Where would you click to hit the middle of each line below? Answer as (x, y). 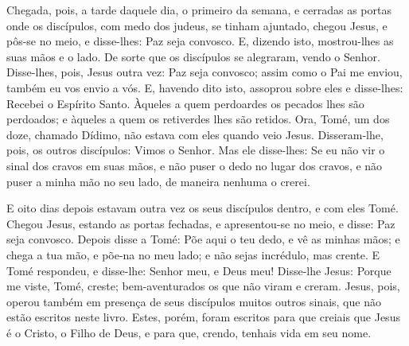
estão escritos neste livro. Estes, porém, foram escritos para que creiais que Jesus (203, 317)
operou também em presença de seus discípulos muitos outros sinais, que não (194, 301)
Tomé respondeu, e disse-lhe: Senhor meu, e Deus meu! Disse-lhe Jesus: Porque (199, 270)
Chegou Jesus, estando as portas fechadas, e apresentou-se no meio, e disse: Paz (201, 223)
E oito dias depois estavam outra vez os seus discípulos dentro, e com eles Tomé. (203, 208)
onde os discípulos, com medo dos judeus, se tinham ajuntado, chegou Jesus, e (197, 25)
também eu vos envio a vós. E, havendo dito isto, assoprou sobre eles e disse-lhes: (205, 87)
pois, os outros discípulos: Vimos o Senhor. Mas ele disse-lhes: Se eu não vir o (196, 150)
